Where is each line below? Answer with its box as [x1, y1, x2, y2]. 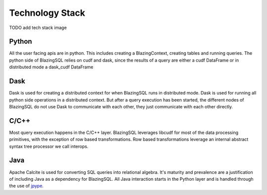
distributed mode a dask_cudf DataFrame [9, 64, 93, 70]
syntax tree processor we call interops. [9, 143, 89, 149]
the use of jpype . [9, 183, 44, 189]
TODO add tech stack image [9, 25, 67, 31]
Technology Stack [9, 7, 86, 18]
